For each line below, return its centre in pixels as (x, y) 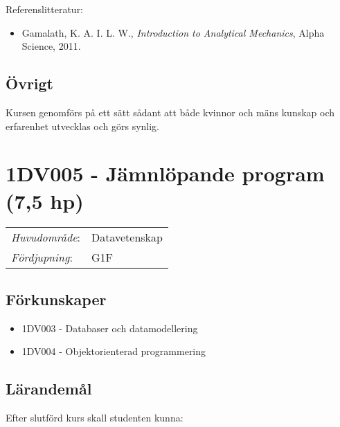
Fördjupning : (42, 257)
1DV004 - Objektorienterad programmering (114, 351)
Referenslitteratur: (45, 9)
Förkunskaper (56, 299)
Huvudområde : (46, 237)
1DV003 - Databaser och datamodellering (110, 328)
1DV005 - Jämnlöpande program (165, 173)
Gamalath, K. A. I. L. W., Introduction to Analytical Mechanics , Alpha (173, 32)
